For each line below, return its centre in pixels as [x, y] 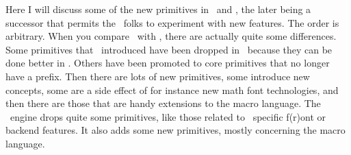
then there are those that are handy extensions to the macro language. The [163, 103]
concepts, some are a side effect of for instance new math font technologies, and [172, 90]
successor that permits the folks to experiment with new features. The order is [172, 22]
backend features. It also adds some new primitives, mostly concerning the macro [175, 130]
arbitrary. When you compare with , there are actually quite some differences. [171, 36]
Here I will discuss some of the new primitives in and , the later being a [158, 9]
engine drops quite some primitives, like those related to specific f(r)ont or [168, 116]
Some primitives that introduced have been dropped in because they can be [169, 49]
